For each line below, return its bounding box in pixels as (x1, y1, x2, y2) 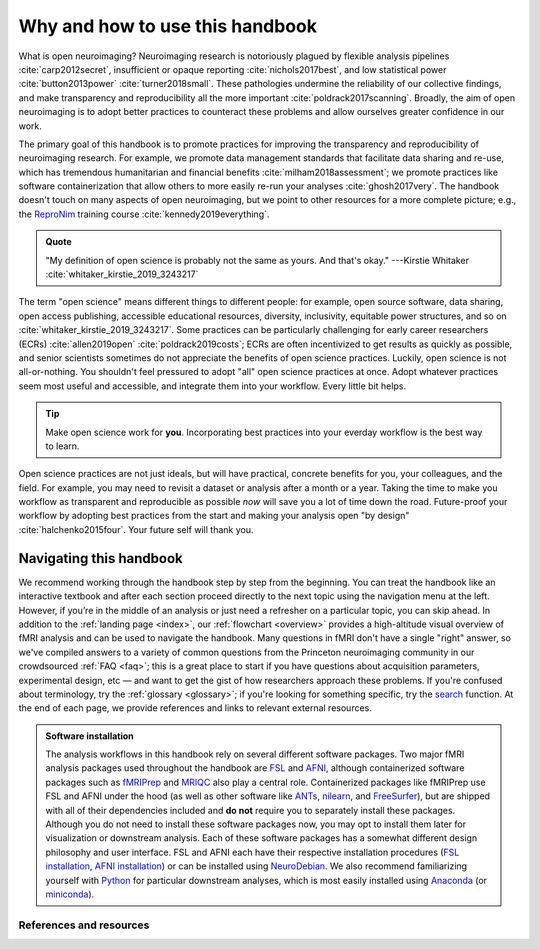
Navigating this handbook (18, 550, 184, 567)
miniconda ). (45, 888, 95, 900)
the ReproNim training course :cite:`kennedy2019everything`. (18, 208, 270, 220)
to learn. (45, 440, 80, 452)
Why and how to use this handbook (18, 15, 317, 37)
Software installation (45, 730, 134, 742)
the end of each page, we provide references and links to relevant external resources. (18, 702, 372, 714)
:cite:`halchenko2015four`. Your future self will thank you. (18, 523, 254, 535)
